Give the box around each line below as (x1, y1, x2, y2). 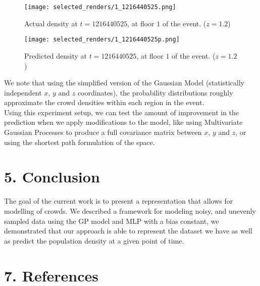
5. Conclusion (4, 166, 100, 187)
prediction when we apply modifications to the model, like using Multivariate (4, 117, 243, 127)
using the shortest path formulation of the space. (4, 136, 155, 147)
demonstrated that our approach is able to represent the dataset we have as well (4, 225, 252, 236)
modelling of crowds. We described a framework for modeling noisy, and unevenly (4, 205, 256, 216)
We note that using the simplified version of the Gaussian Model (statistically (4, 77, 244, 88)
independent (4, 87, 42, 98)
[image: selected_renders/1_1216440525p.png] (24, 36, 180, 43)
